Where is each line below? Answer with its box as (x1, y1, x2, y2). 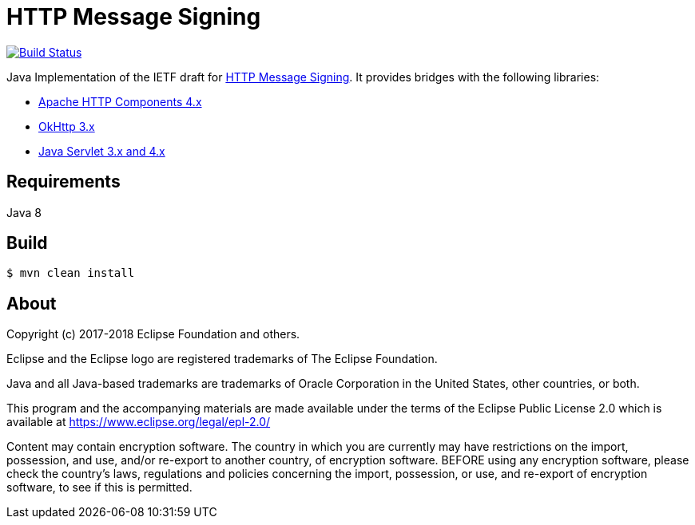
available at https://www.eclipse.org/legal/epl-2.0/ (6, 415, 271, 429)
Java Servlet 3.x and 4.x (38, 144, 165, 158)
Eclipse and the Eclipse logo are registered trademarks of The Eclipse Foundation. (6, 352, 438, 366)
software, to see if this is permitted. (6, 480, 193, 495)
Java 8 (6, 205, 42, 219)
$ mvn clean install (6, 266, 135, 280)
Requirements (6, 172, 121, 192)
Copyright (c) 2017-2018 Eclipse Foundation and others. (6, 327, 300, 341)
